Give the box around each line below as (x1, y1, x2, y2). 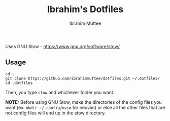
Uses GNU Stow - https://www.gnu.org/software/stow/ (5, 43, 120, 49)
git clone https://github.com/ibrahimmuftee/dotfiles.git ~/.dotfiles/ (5, 76, 160, 81)
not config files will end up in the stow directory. (5, 110, 106, 116)
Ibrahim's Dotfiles (47, 4, 123, 15)
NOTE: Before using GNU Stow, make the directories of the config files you (5, 99, 162, 105)
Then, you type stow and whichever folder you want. (5, 89, 115, 95)
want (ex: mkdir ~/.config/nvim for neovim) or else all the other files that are (5, 104, 165, 110)
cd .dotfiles (5, 80, 33, 86)
